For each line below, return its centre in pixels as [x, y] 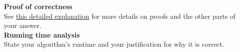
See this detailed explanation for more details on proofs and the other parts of [120, 16]
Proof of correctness [38, 6]
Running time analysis [42, 34]
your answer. [23, 25]
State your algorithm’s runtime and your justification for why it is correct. [114, 44]
